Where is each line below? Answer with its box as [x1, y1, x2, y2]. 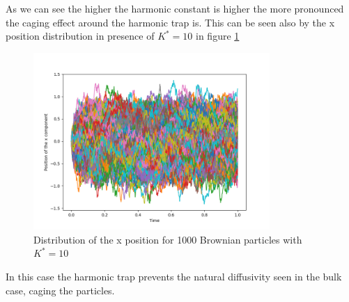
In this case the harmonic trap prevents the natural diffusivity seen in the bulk [6, 269, 342, 283]
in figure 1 [196, 29, 240, 43]
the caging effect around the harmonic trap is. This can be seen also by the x [6, 15, 335, 29]
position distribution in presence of [6, 29, 155, 43]
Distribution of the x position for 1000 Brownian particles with [33, 232, 302, 246]
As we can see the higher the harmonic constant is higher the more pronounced [6, 1, 344, 15]
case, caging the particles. [6, 283, 115, 297]
